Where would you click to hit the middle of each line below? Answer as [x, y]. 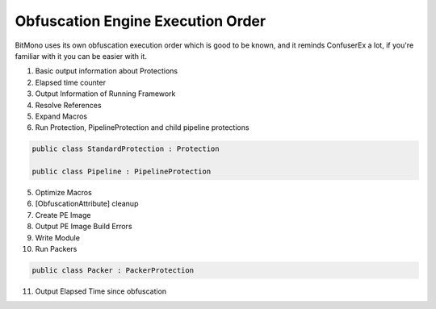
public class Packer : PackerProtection [113, 270]
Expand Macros [61, 116]
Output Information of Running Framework [105, 94]
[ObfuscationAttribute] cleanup [87, 204]
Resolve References [68, 105]
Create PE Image [63, 215]
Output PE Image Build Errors [84, 227]
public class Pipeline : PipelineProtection [122, 172]
